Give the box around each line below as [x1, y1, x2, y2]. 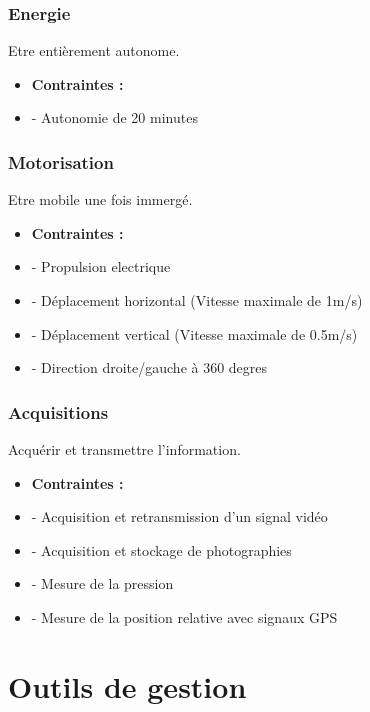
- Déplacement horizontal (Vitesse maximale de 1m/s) [31, 290, 363, 310]
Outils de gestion [8, 665, 247, 706]
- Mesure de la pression [31, 573, 174, 594]
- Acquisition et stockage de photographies [31, 539, 292, 560]
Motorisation [8, 149, 114, 174]
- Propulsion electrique [31, 256, 171, 277]
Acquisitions [8, 399, 109, 424]
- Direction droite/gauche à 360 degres [31, 357, 268, 378]
